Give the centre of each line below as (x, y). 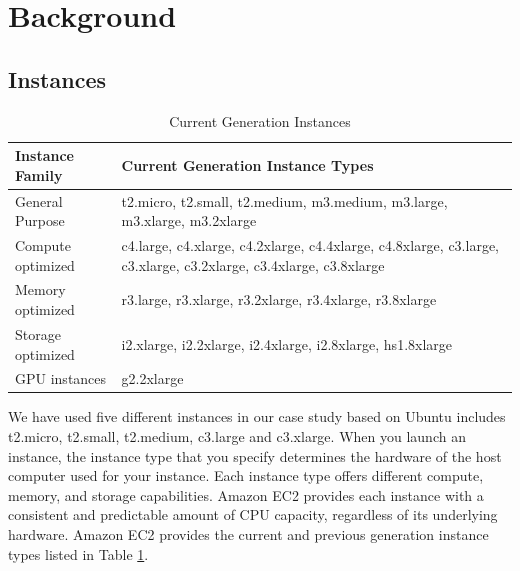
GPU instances (61, 378)
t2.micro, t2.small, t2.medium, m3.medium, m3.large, (284, 200)
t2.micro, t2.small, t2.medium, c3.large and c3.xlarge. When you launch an (237, 436)
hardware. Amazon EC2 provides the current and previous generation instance (248, 534)
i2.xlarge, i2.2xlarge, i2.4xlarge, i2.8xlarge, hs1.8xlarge (287, 343)
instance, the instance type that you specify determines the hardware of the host (255, 455)
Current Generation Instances (260, 120)
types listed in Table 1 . (78, 553)
